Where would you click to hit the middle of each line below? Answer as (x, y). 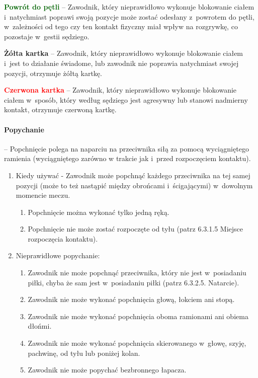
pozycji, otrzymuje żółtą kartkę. (53, 73)
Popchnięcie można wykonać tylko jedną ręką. (99, 212)
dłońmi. (40, 326)
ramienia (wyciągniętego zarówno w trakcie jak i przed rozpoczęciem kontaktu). (127, 158)
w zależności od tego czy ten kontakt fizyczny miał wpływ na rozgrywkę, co (121, 26)
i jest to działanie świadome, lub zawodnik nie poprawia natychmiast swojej (121, 63)
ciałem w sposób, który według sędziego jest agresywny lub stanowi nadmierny (126, 99)
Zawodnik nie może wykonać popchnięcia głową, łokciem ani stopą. (131, 299)
